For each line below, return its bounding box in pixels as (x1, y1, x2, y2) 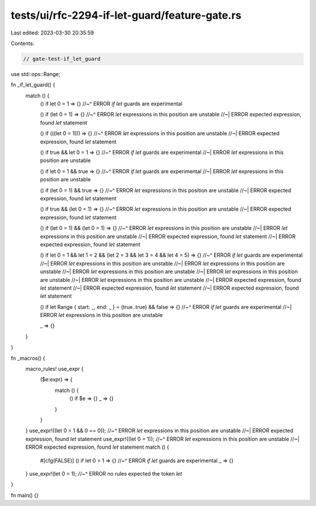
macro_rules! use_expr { (25, 366, 84, 373)
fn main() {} (11, 491, 39, 498)
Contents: (11, 40, 35, 47)
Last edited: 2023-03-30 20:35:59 (11, 29, 94, 36)
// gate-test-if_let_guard (23, 56, 101, 62)
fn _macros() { (11, 354, 46, 362)
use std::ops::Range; (11, 70, 61, 77)
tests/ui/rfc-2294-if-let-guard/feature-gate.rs (11, 9, 242, 22)
